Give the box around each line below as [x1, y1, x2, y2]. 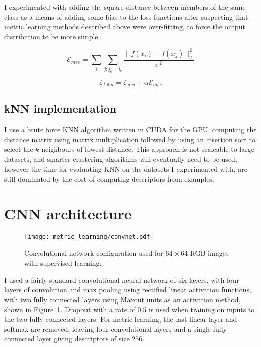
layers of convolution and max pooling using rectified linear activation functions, [4, 284, 251, 295]
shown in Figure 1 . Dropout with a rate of [4, 304, 135, 314]
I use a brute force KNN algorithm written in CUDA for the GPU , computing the [4, 124, 257, 135]
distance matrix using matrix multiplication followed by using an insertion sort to [4, 134, 255, 144]
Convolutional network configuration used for [24, 247, 163, 258]
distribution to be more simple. [4, 31, 100, 41]
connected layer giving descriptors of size [4, 333, 130, 344]
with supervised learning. [24, 257, 102, 268]
